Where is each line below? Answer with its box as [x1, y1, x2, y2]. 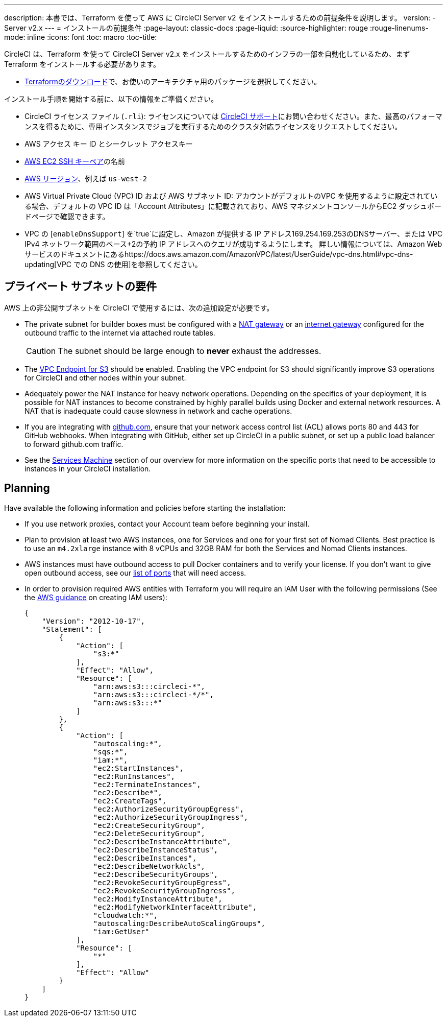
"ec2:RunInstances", [93, 772, 176, 780]
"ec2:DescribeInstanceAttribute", [93, 837, 231, 846]
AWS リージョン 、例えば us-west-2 [24, 174, 147, 183]
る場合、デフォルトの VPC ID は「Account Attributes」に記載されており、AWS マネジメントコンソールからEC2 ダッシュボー [24, 202, 442, 210]
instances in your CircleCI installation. [24, 464, 151, 473]
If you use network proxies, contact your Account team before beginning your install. [24, 519, 310, 528]
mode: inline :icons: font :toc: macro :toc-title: [4, 33, 157, 41]
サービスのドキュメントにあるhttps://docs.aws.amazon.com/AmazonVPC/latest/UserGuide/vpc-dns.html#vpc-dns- [24, 250, 413, 258]
